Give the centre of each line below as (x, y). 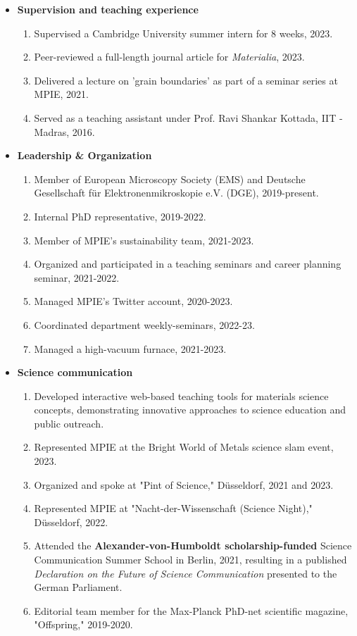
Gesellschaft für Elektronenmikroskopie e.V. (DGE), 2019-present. (176, 193)
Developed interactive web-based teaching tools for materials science (181, 395)
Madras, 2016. (64, 131)
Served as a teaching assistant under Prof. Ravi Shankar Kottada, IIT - (188, 117)
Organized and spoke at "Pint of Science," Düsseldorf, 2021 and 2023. (184, 484)
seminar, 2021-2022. (77, 277)
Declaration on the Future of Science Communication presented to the (186, 573)
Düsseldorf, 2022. (71, 522)
